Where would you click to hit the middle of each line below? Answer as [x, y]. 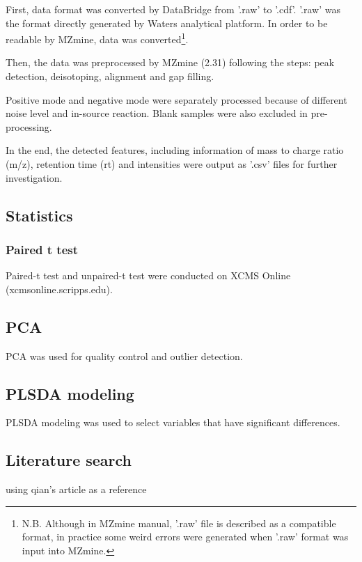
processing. [29, 126]
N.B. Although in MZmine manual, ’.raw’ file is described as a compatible [179, 523]
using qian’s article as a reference [76, 489]
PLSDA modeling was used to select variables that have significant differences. [173, 422]
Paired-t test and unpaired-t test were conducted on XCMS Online [148, 275]
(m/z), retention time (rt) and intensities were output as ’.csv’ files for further [172, 164]
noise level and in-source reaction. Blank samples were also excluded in [157, 113]
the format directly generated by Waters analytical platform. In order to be [167, 23]
